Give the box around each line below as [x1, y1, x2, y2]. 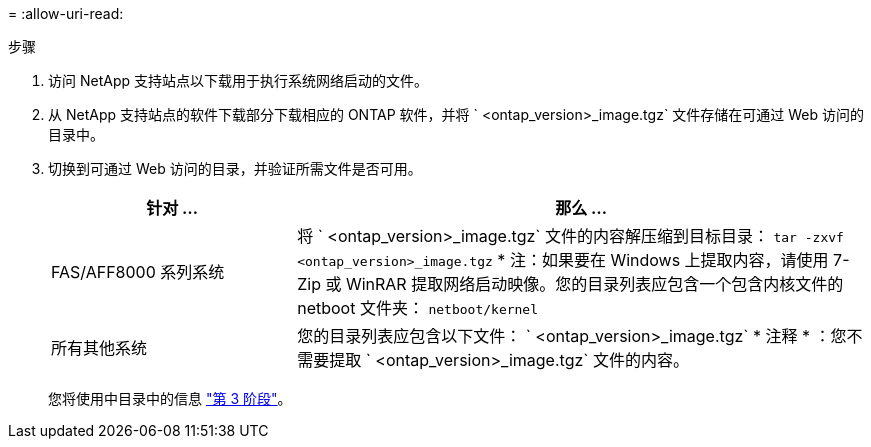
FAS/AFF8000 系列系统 [51, 262, 225, 282]
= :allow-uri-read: [8, 5, 124, 22]
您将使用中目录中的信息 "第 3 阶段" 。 [48, 390, 292, 407]
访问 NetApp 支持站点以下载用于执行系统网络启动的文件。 [48, 72, 428, 89]
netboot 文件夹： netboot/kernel [297, 298, 539, 318]
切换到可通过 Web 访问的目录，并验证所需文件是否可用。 [48, 160, 422, 177]
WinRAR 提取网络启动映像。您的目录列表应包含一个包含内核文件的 [345, 274, 844, 294]
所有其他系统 [51, 338, 148, 358]
